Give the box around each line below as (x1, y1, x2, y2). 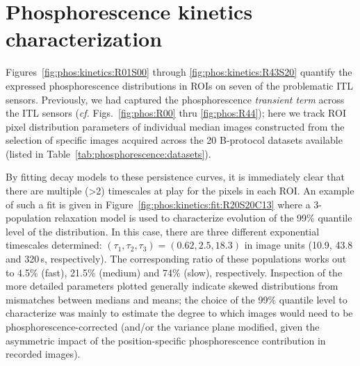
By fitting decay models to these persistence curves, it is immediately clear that (6, 169, 345, 184)
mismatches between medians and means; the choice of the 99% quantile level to (6, 292, 347, 306)
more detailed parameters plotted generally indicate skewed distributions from (6, 278, 338, 293)
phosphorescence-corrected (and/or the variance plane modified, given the (6, 319, 320, 333)
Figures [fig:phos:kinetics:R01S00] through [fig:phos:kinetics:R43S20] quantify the (6, 65, 352, 79)
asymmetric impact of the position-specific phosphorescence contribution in (6, 333, 326, 347)
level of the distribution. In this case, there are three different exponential (6, 224, 320, 238)
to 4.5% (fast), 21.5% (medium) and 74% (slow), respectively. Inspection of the (6, 265, 343, 279)
